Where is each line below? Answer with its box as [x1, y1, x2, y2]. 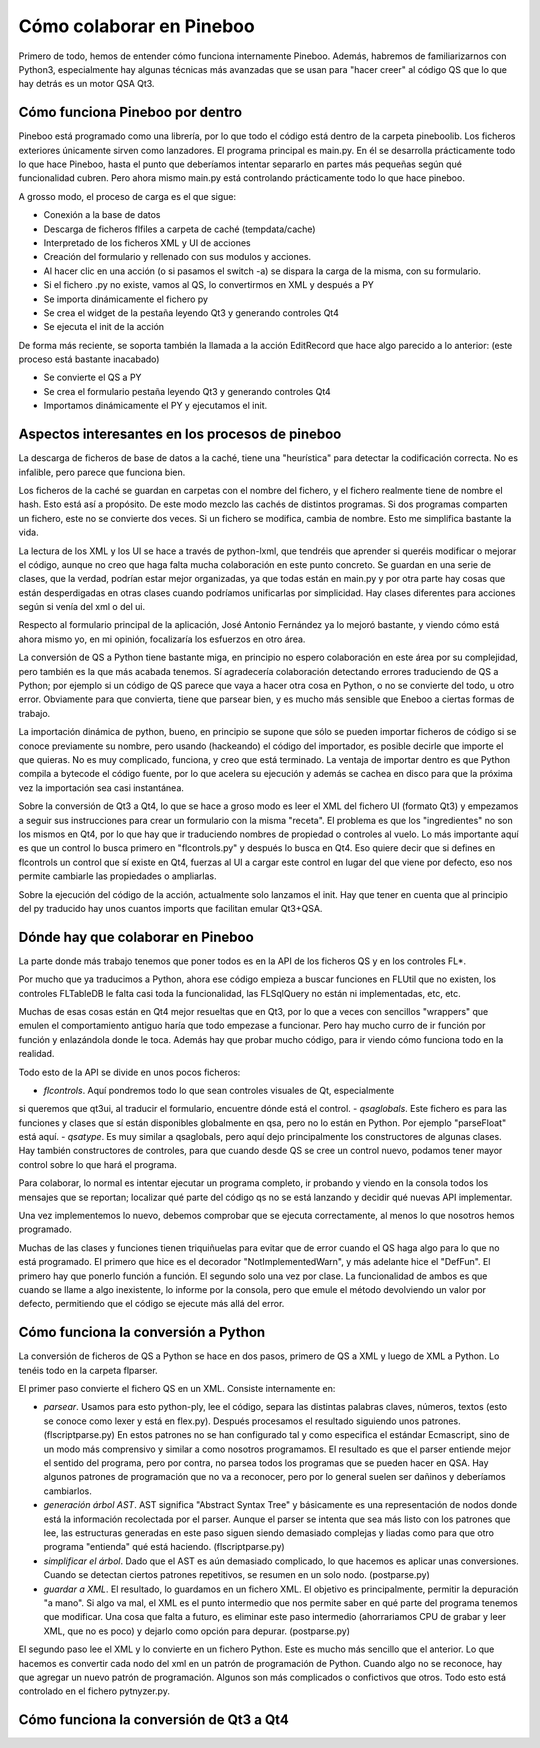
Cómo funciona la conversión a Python [18, 1324, 266, 1341]
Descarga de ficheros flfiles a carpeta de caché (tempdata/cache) [43, 223, 316, 235]
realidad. [18, 1048, 55, 1060]
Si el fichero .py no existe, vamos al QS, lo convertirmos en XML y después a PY [43, 279, 375, 291]
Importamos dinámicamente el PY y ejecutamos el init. [43, 400, 268, 412]
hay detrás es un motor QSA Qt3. [18, 78, 155, 90]
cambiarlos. [43, 1485, 92, 1497]
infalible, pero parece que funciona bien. [18, 466, 186, 478]
